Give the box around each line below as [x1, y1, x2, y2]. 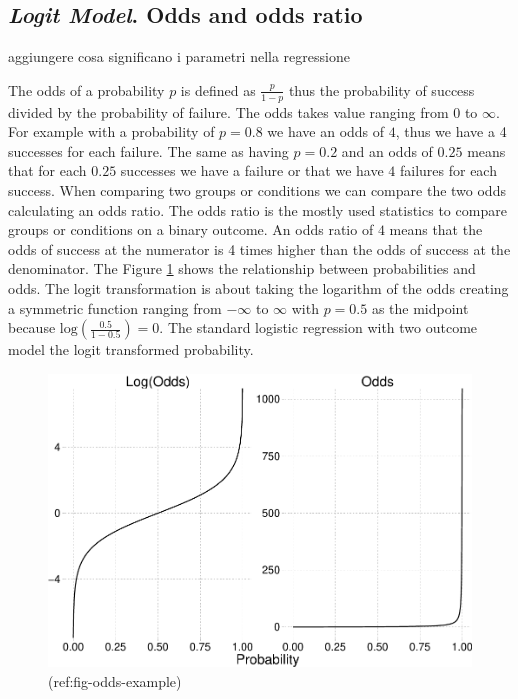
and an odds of [341, 140, 433, 161]
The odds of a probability [8, 79, 165, 100]
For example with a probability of [8, 121, 215, 142]
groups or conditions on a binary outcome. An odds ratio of [8, 219, 374, 240]
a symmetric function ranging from [8, 297, 222, 318]
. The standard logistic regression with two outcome [159, 317, 478, 338]
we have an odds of [267, 121, 385, 142]
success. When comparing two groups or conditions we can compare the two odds [8, 180, 506, 200]
